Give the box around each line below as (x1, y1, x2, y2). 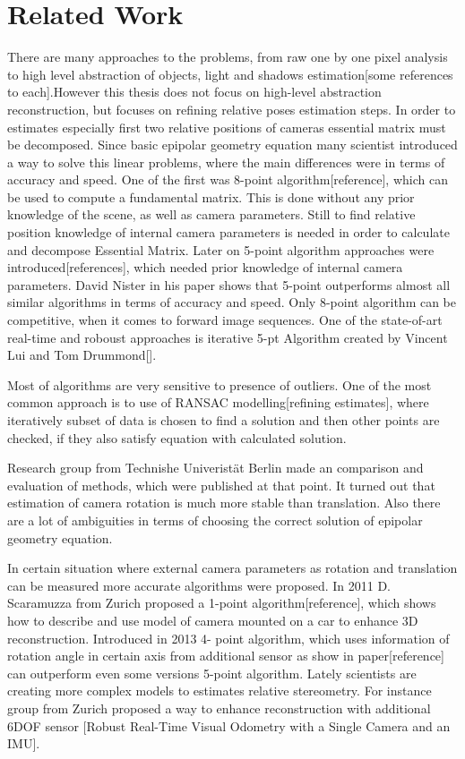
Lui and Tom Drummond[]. (7, 345, 157, 364)
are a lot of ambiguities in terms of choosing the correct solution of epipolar (7, 510, 423, 529)
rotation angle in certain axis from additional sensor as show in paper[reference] (7, 646, 444, 665)
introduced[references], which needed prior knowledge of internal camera (7, 258, 403, 277)
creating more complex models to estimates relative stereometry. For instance (7, 681, 432, 700)
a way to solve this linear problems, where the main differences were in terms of (7, 152, 445, 171)
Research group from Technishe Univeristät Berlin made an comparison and (7, 458, 424, 477)
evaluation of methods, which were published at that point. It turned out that (7, 475, 435, 494)
